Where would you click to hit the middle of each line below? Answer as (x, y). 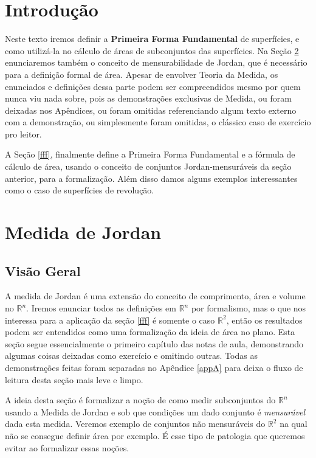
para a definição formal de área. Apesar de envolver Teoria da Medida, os (142, 74)
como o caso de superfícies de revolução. (80, 190)
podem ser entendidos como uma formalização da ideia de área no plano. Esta (150, 332)
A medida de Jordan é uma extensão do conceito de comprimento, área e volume (155, 296)
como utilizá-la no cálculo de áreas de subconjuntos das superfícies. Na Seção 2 (152, 50)
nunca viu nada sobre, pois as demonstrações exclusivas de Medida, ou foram (148, 98)
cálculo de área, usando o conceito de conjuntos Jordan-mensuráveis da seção (148, 166)
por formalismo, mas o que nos (249, 308)
